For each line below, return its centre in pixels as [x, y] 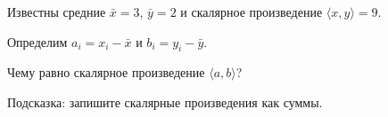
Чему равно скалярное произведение [106, 72]
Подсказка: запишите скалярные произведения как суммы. [165, 101]
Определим [37, 41]
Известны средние [57, 12]
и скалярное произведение [252, 12]
